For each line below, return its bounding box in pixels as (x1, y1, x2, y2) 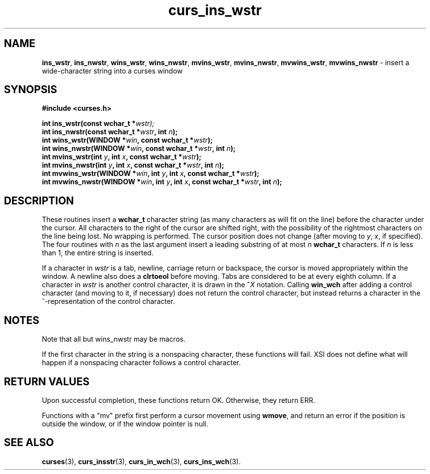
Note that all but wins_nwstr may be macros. (42, 335, 186, 344)
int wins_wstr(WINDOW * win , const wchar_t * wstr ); (42, 136, 213, 145)
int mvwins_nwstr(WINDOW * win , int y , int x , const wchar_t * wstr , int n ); (42, 177, 282, 186)
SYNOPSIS (4, 83, 57, 96)
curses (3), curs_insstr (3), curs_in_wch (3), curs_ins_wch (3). (42, 457, 241, 466)
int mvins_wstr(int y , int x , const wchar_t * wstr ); (42, 152, 201, 161)
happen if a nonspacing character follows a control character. (42, 358, 241, 367)
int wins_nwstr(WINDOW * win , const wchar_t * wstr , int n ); (42, 144, 236, 153)
